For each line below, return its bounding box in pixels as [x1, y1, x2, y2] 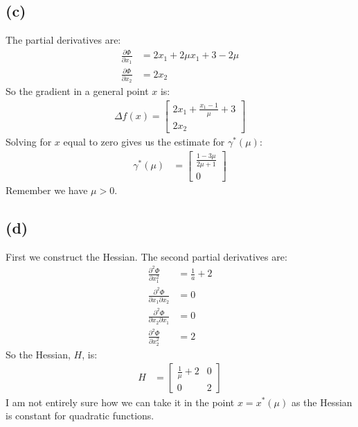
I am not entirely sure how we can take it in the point [6, 394, 235, 409]
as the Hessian [291, 394, 352, 409]
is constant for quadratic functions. [6, 408, 154, 423]
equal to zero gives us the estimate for [63, 134, 225, 149]
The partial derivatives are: [6, 33, 121, 47]
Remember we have [6, 182, 88, 197]
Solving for [6, 134, 52, 149]
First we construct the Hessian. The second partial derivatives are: [6, 249, 287, 263]
